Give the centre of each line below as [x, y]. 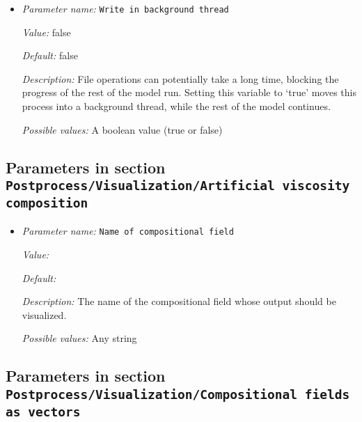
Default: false [50, 55]
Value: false [46, 32]
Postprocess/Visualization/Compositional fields [178, 394]
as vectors [43, 412]
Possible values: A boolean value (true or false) [122, 129]
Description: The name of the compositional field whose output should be [179, 301]
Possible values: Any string [79, 338]
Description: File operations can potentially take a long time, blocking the [180, 78]
